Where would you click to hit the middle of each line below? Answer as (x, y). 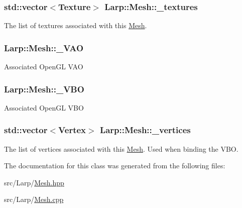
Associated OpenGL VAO (44, 67)
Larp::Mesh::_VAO (44, 47)
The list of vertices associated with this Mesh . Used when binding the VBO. (121, 148)
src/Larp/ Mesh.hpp (34, 182)
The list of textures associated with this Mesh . (76, 25)
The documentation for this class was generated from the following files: (115, 166)
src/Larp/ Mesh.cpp (34, 199)
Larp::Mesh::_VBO (44, 89)
